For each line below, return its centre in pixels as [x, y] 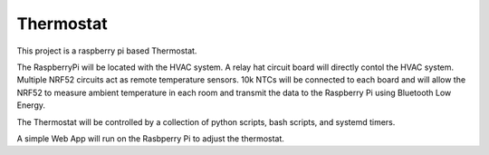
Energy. [31, 105]
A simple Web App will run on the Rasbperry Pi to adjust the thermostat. [151, 138]
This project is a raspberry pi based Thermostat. [107, 51]
